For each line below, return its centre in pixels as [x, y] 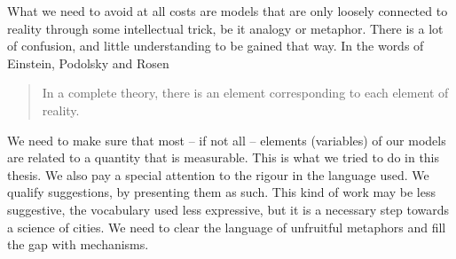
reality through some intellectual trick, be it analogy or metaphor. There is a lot [225, 28]
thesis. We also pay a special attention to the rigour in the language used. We [218, 174]
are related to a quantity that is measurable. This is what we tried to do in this [224, 157]
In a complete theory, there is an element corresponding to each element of [245, 93]
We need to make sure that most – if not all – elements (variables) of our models [227, 140]
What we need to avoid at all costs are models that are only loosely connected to [228, 11]
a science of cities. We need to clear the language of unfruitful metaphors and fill [227, 227]
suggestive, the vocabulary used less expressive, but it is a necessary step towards [228, 209]
